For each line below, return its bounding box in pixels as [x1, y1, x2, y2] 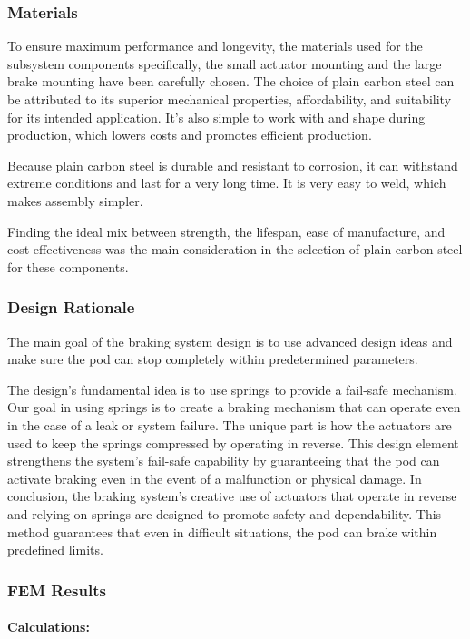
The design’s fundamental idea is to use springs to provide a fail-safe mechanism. [7, 379, 457, 398]
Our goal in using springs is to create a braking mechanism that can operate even [7, 398, 461, 417]
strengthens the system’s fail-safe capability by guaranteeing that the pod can [7, 451, 440, 470]
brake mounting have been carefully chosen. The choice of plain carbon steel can [7, 72, 455, 91]
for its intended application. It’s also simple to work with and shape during [7, 107, 426, 126]
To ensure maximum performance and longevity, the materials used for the [7, 36, 423, 55]
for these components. [7, 257, 129, 276]
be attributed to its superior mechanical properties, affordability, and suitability [7, 90, 452, 108]
